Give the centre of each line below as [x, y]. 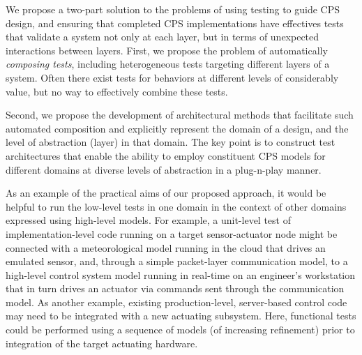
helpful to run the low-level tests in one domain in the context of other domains [176, 206]
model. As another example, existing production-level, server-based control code [176, 302]
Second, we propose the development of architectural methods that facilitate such [180, 115]
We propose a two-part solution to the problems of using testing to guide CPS [173, 9]
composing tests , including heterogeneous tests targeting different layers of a [168, 64]
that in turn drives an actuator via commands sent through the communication [175, 288]
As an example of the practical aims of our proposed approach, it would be [166, 193]
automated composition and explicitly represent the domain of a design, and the [177, 128]
